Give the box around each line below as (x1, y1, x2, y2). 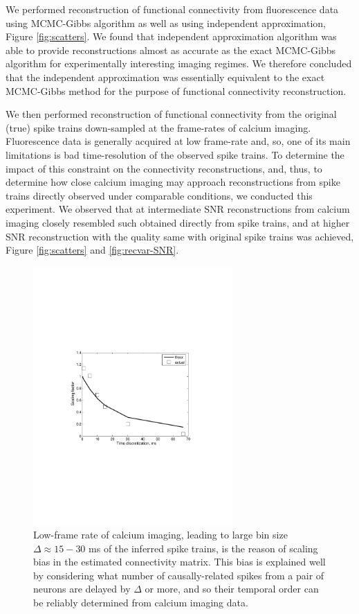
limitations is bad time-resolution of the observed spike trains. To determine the (6, 147, 344, 161)
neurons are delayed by (33, 581, 131, 596)
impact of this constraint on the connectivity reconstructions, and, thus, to (6, 161, 322, 175)
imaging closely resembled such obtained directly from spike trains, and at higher (6, 215, 350, 229)
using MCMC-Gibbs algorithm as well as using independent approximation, (6, 15, 326, 30)
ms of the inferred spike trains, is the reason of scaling (89, 541, 318, 555)
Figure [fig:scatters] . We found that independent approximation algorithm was (6, 29, 337, 44)
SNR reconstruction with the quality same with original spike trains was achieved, (6, 229, 354, 243)
